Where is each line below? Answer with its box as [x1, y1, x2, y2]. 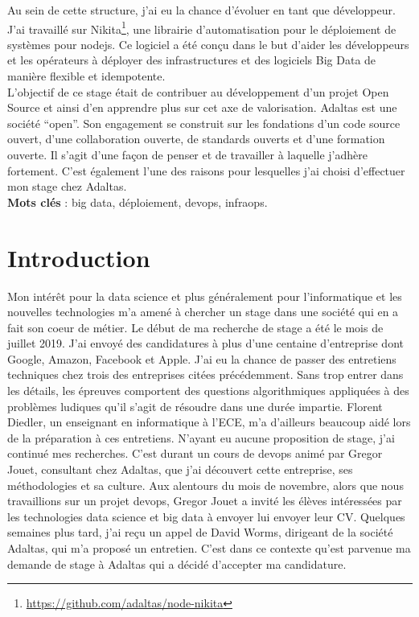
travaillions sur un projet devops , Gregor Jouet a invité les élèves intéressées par [7, 492, 402, 509]
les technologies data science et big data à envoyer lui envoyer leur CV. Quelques [7, 508, 405, 524]
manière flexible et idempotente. [7, 68, 166, 84]
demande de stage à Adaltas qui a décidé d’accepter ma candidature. [7, 555, 347, 572]
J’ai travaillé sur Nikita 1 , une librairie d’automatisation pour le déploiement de [7, 18, 396, 37]
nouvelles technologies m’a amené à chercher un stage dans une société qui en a [7, 303, 399, 320]
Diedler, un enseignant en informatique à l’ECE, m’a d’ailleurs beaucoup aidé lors [7, 413, 411, 430]
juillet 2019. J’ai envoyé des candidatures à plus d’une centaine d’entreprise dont [7, 335, 404, 352]
